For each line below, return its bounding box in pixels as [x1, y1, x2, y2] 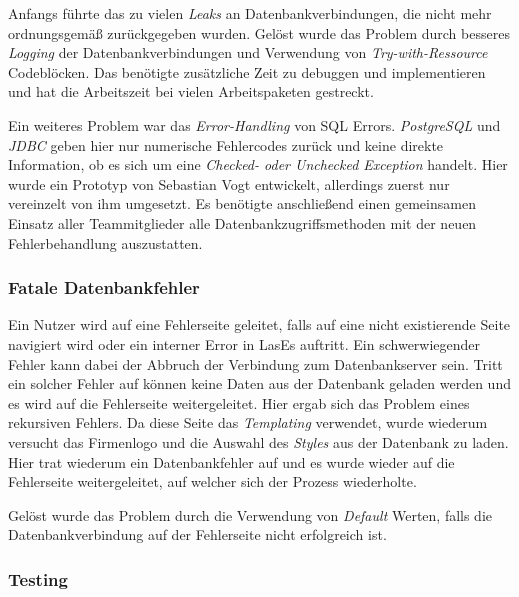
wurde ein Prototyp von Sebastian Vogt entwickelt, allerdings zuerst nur [8, 173, 450, 194]
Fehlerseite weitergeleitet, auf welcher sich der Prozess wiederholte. [8, 471, 417, 492]
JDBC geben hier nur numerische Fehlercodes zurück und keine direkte [8, 134, 444, 155]
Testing [8, 566, 68, 591]
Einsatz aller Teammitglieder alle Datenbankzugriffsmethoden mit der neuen [8, 212, 477, 233]
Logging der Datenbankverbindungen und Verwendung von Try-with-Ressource [8, 42, 488, 63]
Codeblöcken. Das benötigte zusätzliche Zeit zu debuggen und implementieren [8, 61, 486, 82]
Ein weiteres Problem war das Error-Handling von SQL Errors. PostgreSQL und [8, 114, 501, 135]
